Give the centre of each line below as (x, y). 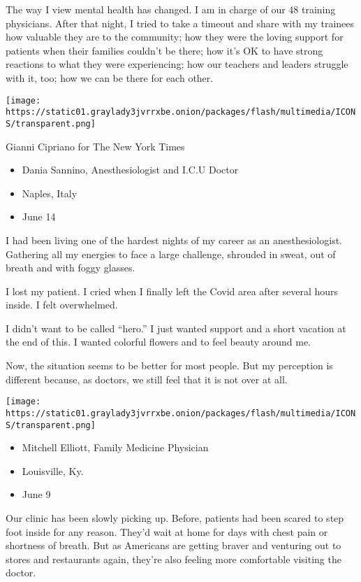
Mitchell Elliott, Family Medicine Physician (115, 447)
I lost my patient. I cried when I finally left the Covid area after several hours (172, 291)
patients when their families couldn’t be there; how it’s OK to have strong (164, 50)
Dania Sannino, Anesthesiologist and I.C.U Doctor (130, 170)
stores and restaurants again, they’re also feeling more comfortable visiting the (174, 559)
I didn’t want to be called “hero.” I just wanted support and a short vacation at (176, 328)
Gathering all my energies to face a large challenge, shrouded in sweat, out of (171, 254)
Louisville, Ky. (53, 470)
